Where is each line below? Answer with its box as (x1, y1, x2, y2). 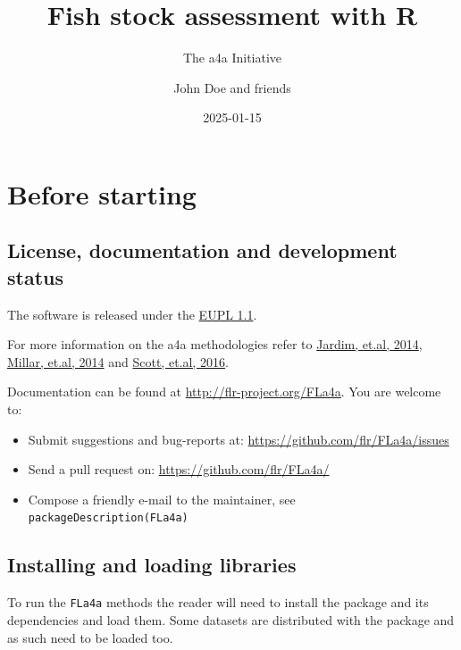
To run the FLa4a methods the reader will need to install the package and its (7, 593, 429, 612)
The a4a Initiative (182, 48, 282, 67)
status (7, 262, 63, 290)
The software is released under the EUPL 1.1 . (7, 304, 257, 323)
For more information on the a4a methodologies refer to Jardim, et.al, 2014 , (7, 335, 423, 354)
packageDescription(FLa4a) (28, 512, 189, 525)
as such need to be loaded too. (7, 628, 173, 646)
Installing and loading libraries (7, 551, 297, 579)
